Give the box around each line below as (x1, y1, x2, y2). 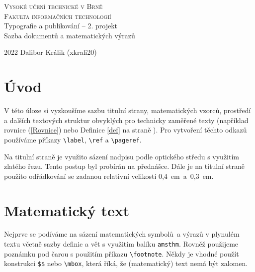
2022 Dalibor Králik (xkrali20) (4, 47, 97, 57)
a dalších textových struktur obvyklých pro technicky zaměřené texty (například (4, 115, 249, 125)
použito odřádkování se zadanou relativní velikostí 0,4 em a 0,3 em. (4, 170, 214, 181)
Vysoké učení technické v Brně (4, 1, 102, 11)
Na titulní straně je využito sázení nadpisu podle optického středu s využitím (4, 151, 239, 161)
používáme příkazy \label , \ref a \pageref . (4, 134, 142, 144)
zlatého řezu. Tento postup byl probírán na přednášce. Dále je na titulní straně (4, 161, 245, 171)
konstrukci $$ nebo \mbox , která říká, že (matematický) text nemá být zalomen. (4, 258, 248, 269)
